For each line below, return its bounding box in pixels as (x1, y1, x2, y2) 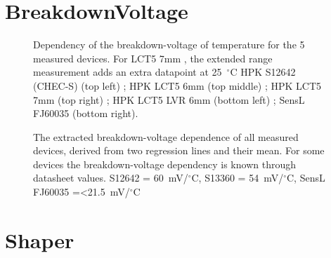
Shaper (5, 225, 74, 254)
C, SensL (286, 170, 325, 185)
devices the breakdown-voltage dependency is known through (33, 156, 296, 171)
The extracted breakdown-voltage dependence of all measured (33, 129, 299, 144)
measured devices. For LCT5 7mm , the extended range (33, 50, 273, 65)
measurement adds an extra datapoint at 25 (33, 64, 222, 79)
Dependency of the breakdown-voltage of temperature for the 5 (33, 37, 305, 52)
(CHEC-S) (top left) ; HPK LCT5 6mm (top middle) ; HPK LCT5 (33, 78, 322, 93)
